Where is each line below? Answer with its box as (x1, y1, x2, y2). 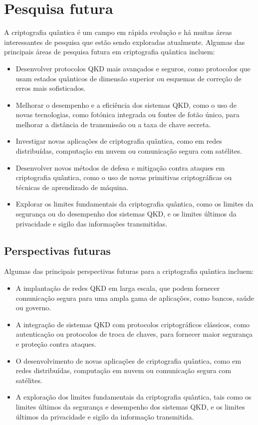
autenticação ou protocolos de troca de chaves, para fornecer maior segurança (15, 329, 253, 339)
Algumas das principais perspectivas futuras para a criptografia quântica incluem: (4, 266, 254, 276)
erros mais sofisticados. (15, 83, 86, 93)
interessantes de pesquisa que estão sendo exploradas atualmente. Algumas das (4, 36, 245, 47)
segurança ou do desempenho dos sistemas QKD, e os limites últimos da (15, 209, 237, 219)
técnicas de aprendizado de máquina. (15, 182, 129, 192)
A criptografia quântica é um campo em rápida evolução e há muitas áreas (4, 27, 232, 37)
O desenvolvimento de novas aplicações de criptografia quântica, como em (15, 355, 242, 366)
